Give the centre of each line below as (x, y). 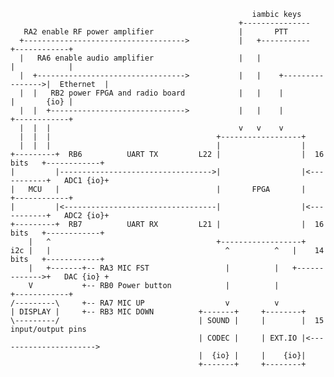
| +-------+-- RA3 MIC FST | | (154, 268)
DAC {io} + (86, 277)
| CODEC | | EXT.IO (248, 338)
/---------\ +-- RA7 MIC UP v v (145, 303)
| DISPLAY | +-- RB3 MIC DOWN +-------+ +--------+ (158, 312)
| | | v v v (151, 128)
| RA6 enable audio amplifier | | (140, 58)
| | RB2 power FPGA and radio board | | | (151, 93)
